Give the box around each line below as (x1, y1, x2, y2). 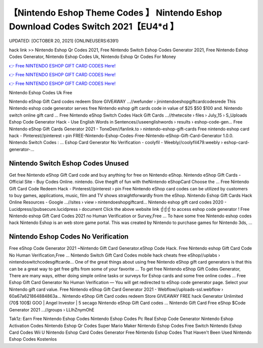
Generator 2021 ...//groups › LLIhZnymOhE (9, 307, 94, 312)
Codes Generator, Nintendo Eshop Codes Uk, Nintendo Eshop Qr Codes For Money (9, 54, 176, 60)
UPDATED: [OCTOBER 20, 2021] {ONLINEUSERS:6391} (9, 38, 119, 44)
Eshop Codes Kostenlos (9, 336, 57, 342)
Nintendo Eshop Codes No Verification (9, 232, 129, 241)
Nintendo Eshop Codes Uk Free (9, 89, 73, 95)
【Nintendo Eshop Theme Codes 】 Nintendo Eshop (9, 7, 223, 18)
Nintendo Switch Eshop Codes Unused (9, 159, 129, 167)
